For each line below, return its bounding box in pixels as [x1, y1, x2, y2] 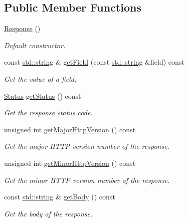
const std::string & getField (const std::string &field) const [4, 57, 184, 67]
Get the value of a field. [4, 73, 77, 84]
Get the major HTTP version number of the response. [4, 141, 169, 151]
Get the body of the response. [4, 208, 93, 218]
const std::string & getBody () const [4, 191, 115, 202]
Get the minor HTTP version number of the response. [4, 174, 170, 185]
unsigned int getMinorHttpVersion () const [4, 157, 136, 168]
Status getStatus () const [4, 90, 81, 101]
